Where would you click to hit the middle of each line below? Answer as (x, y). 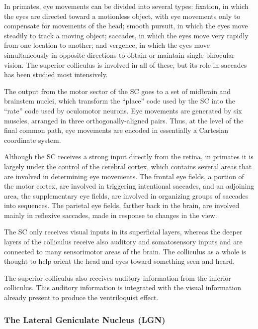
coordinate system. (33, 140)
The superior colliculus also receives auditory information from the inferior (118, 277)
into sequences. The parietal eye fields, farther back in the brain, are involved (122, 205)
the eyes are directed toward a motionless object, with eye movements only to (122, 16)
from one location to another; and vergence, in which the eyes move (107, 45)
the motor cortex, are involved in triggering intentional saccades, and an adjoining (129, 186)
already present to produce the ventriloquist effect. (81, 297)
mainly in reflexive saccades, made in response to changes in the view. (111, 215)
